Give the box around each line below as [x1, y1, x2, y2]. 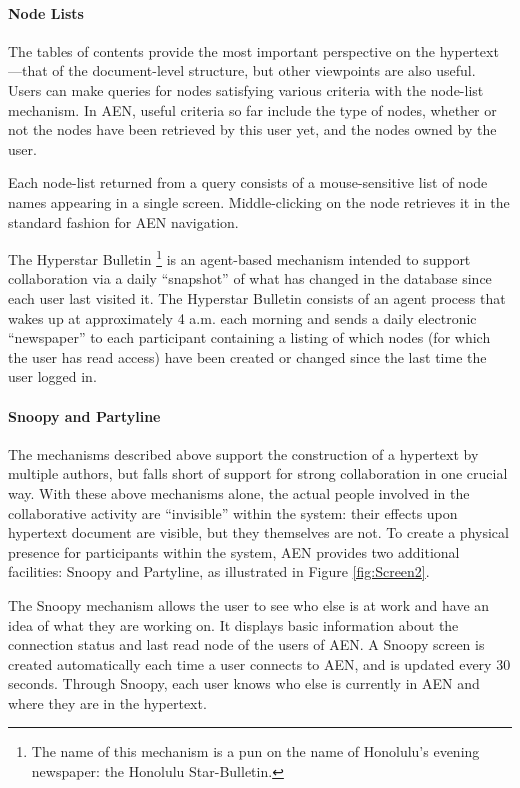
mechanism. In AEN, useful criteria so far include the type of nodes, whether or [8, 99, 497, 120]
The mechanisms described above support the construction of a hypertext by [8, 443, 479, 464]
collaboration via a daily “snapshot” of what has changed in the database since [8, 268, 492, 289]
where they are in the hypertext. [8, 692, 207, 713]
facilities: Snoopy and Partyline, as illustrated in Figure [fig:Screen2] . [8, 561, 430, 582]
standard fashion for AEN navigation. [8, 211, 239, 232]
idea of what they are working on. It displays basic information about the [8, 614, 459, 635]
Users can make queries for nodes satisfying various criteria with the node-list [8, 79, 484, 100]
